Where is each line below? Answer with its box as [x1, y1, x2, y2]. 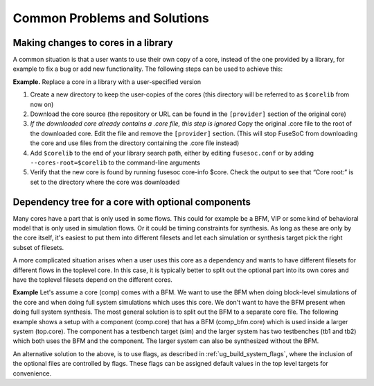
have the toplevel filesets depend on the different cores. [12, 276, 173, 284]
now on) [30, 100, 54, 108]
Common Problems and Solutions [12, 10, 209, 26]
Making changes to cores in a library [12, 37, 173, 49]
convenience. [12, 369, 52, 378]
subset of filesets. [12, 243, 64, 251]
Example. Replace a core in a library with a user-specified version [12, 77, 202, 86]
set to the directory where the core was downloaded [30, 178, 180, 186]
